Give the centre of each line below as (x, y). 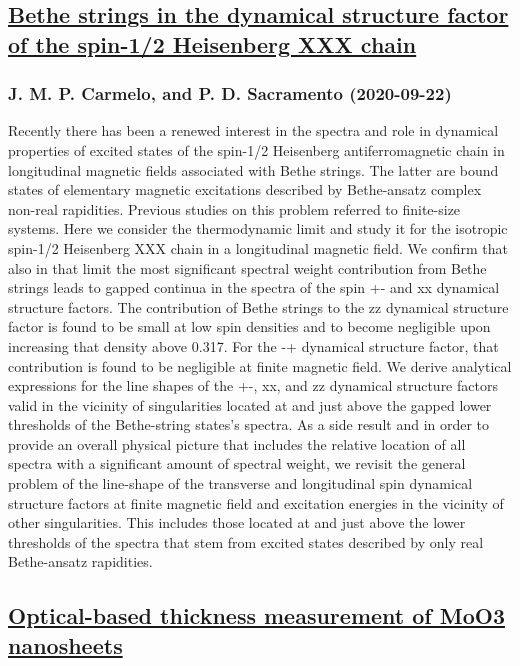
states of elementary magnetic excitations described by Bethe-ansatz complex (245, 189)
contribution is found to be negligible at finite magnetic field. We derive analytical (260, 365)
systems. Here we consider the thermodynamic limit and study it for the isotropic (258, 228)
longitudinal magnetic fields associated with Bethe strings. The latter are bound (253, 169)
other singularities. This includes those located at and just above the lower (237, 522)
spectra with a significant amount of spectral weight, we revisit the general (237, 463)
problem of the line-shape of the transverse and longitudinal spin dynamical (240, 483)
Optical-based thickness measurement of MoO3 (256, 615)
